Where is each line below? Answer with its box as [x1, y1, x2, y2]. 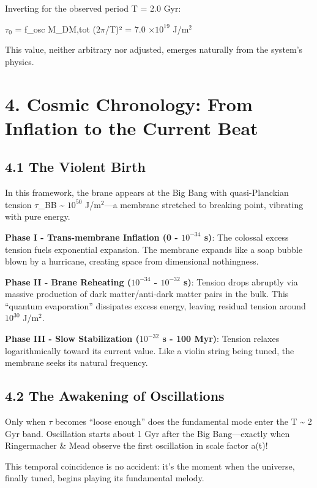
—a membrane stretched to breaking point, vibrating [104, 198, 304, 211]
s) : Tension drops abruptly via [184, 275, 298, 288]
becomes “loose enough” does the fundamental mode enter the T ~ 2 [54, 415, 312, 428]
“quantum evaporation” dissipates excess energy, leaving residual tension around [5, 299, 306, 312]
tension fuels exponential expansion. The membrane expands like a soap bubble [5, 242, 303, 255]
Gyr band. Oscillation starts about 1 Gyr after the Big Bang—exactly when [5, 427, 290, 440]
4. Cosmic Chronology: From [5, 91, 253, 116]
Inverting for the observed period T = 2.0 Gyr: [5, 2, 181, 14]
